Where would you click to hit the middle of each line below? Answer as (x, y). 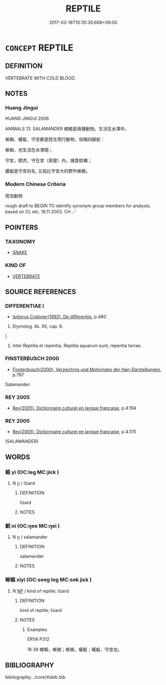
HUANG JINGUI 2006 (27, 119)
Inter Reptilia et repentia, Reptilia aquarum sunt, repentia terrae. (77, 345)
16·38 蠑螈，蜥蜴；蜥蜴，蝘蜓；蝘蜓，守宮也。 (75, 649)
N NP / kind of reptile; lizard (41, 591)
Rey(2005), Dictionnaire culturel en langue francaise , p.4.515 (74, 432)
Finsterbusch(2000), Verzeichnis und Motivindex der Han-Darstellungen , (87, 369)
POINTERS (22, 227)
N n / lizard (24, 483)
